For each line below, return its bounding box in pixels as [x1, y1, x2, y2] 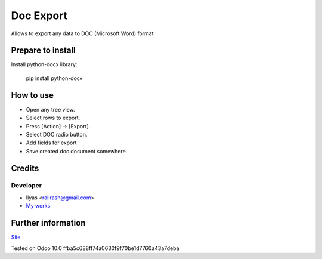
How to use [11, 90, 54, 100]
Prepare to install [11, 45, 76, 55]
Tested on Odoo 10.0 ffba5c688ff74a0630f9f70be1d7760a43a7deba [11, 245, 179, 252]
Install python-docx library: [11, 61, 78, 68]
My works [26, 202, 51, 209]
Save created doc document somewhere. [26, 147, 128, 155]
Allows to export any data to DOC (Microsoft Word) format [11, 30, 154, 37]
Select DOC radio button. [26, 131, 88, 138]
